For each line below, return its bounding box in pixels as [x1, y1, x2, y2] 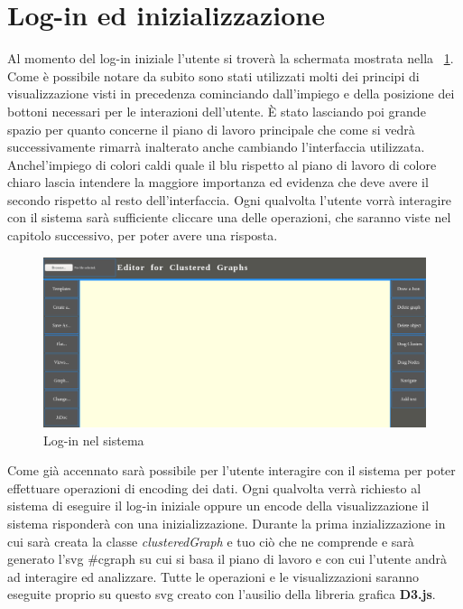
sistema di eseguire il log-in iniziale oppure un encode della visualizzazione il [7, 496, 430, 515]
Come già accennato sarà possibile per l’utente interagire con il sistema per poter [7, 461, 456, 480]
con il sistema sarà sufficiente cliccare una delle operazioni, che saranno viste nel [7, 208, 451, 227]
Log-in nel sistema [43, 430, 144, 449]
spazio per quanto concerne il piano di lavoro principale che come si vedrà [7, 119, 415, 138]
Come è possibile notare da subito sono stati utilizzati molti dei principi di [7, 66, 420, 85]
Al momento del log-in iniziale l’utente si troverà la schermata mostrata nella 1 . [7, 49, 454, 68]
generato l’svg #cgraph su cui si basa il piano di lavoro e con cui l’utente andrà [7, 549, 447, 568]
